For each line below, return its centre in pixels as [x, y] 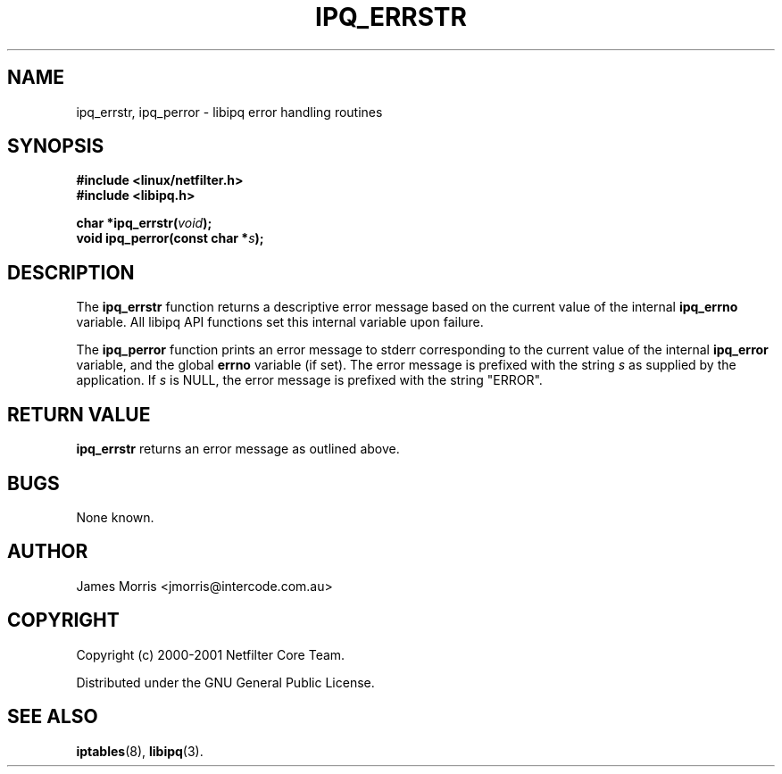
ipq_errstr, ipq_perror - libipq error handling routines [229, 112]
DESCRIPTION [71, 272]
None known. [115, 517]
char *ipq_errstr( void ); [144, 223]
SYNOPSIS [56, 146]
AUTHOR [48, 552]
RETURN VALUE [79, 414]
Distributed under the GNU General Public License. [225, 682]
